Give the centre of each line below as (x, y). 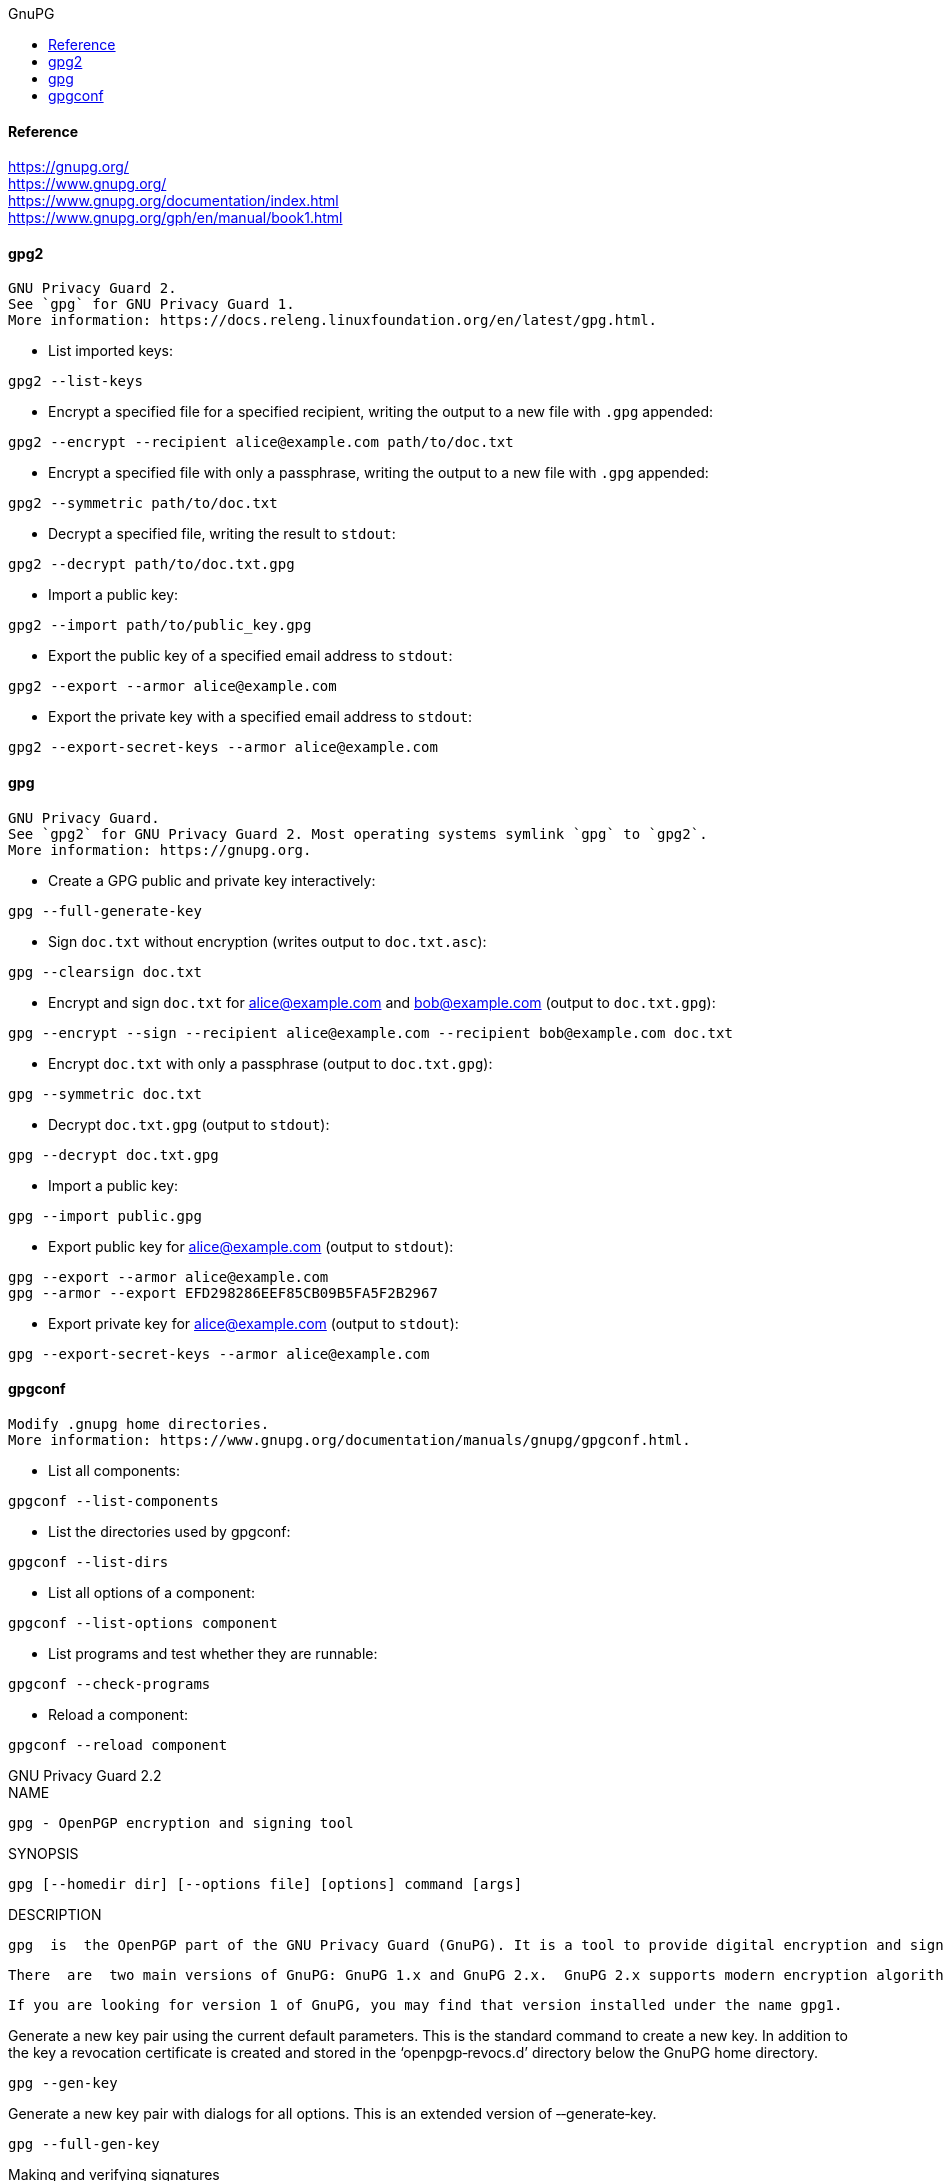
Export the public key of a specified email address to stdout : (250, 656)
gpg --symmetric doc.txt (105, 1093)
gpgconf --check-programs (109, 1683)
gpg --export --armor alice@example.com (168, 1276)
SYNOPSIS (43, 1853)
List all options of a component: (151, 1592)
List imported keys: (110, 351)
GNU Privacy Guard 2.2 (85, 1775)
